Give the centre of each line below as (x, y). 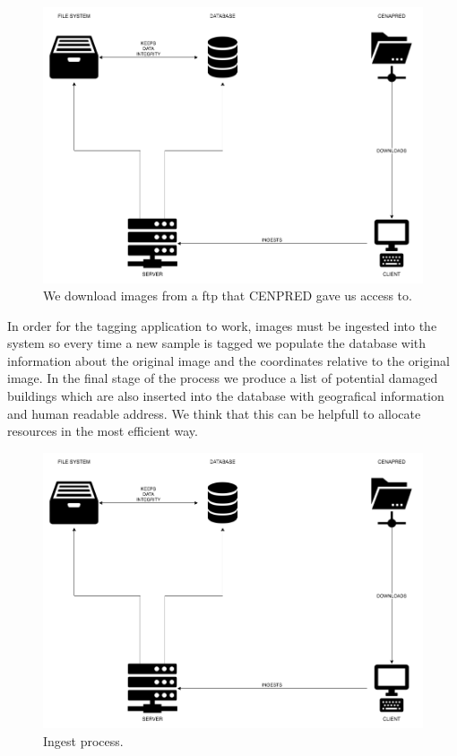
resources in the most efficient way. (103, 431)
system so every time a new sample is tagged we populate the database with (217, 343)
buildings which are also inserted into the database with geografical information (226, 396)
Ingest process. (83, 740)
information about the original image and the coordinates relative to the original (228, 360)
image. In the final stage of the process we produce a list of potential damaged (223, 378)
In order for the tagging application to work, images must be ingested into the (222, 325)
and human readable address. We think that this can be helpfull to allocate (214, 413)
